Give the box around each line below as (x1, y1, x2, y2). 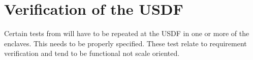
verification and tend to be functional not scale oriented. (4, 48, 180, 58)
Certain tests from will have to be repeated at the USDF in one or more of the (4, 28, 249, 39)
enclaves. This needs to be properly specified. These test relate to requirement (4, 38, 247, 48)
